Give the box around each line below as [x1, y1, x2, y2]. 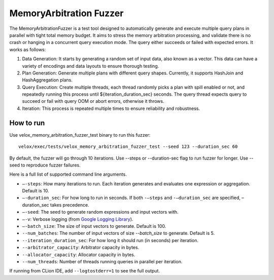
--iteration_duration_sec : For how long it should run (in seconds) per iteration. [22, 237, 199, 243]
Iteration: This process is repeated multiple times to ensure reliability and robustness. [22, 105, 200, 111]
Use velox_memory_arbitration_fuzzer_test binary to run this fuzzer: [9, 132, 151, 138]
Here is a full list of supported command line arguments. [9, 171, 127, 177]
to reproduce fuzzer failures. [21, 162, 81, 168]
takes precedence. [50, 202, 89, 208]
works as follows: [9, 46, 46, 53]
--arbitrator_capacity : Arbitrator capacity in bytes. [22, 245, 140, 251]
